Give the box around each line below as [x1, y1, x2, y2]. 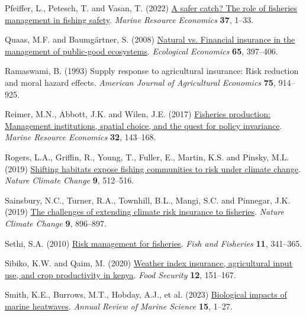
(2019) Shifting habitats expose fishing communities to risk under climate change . [5, 162, 301, 175]
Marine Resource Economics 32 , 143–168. [5, 131, 156, 143]
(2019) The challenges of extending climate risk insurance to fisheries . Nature [5, 205, 284, 218]
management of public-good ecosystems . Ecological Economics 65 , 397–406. [5, 44, 278, 57]
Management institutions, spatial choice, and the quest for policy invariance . [5, 119, 282, 131]
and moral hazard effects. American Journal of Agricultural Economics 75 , [5, 76, 276, 88]
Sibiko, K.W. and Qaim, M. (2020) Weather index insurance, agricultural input [5, 257, 293, 269]
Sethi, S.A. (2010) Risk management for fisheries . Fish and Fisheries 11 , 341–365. [5, 237, 302, 249]
